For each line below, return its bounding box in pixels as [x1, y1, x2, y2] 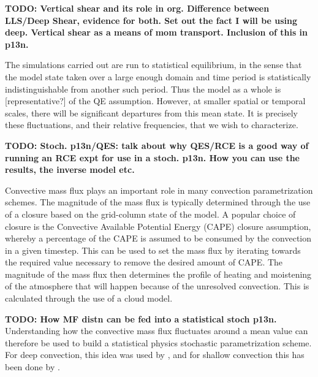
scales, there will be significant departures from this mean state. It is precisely [5, 106, 298, 119]
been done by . [5, 360, 60, 373]
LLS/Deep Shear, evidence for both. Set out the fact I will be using [5, 13, 298, 26]
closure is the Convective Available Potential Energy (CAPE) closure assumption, [5, 219, 311, 232]
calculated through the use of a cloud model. [5, 292, 173, 305]
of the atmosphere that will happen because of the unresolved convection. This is [5, 280, 309, 292]
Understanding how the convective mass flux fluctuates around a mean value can [5, 324, 308, 337]
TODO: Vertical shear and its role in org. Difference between [5, 2, 270, 14]
